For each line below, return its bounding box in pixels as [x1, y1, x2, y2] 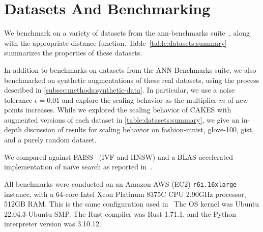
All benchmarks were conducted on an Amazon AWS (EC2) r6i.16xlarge [4, 178, 237, 189]
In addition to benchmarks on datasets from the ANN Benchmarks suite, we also [4, 64, 256, 75]
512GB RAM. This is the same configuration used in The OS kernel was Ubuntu [4, 198, 259, 209]
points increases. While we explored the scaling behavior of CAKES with [4, 104, 231, 115]
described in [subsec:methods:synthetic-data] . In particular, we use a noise [4, 84, 235, 95]
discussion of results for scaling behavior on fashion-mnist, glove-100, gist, [24, 124, 254, 135]
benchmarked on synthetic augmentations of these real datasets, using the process [4, 74, 259, 85]
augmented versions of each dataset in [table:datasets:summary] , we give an [4, 114, 240, 125]
